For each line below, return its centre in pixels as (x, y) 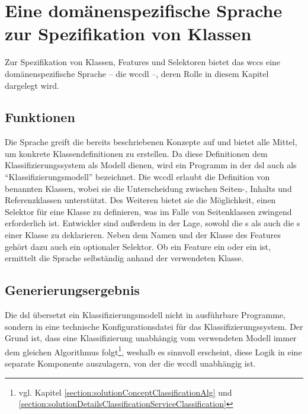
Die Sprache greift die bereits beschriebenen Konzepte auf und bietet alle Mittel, (151, 142)
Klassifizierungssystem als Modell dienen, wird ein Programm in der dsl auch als (151, 165)
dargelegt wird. (32, 85)
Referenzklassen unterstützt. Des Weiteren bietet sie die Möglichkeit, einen (140, 200)
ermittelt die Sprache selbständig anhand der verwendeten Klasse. (124, 258)
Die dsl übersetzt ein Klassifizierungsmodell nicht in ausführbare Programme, (145, 315)
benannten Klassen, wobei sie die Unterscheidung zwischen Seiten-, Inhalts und (148, 188)
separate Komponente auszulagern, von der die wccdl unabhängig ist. (130, 363)
